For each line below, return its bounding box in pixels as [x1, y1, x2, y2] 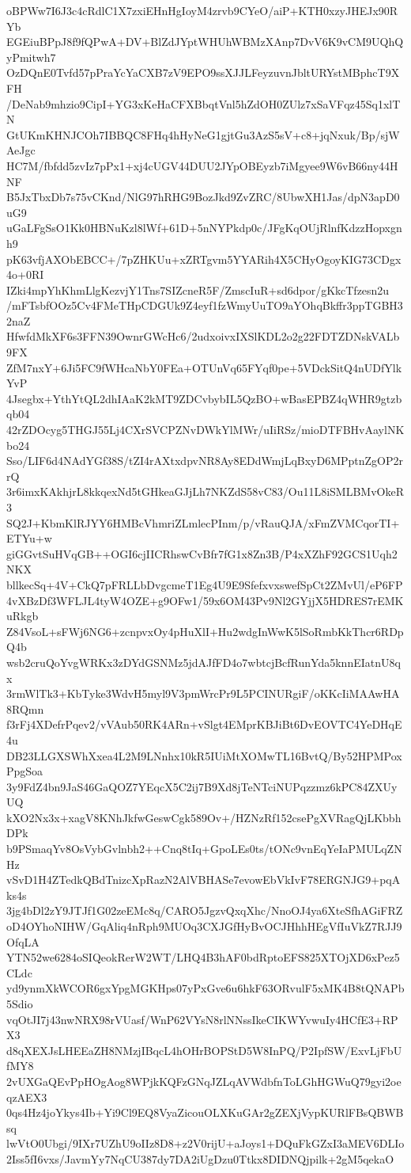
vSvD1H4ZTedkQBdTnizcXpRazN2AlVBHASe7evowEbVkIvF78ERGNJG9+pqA [6, 871, 401, 888]
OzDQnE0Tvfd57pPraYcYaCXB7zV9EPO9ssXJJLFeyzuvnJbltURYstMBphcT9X [6, 64, 400, 81]
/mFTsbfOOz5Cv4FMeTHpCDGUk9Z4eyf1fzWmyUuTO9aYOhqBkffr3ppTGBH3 [6, 297, 403, 314]
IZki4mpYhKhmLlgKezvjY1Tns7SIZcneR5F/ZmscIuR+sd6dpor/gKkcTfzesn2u [6, 281, 390, 298]
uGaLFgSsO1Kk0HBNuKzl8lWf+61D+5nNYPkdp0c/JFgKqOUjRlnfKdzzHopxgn [6, 219, 402, 236]
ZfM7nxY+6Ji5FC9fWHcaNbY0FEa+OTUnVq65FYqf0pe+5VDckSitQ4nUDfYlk [6, 359, 402, 375]
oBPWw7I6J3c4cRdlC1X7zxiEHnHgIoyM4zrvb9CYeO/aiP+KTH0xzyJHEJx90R [6, 2, 398, 18]
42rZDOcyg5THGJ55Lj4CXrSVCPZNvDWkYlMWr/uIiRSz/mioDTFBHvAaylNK [6, 421, 405, 438]
